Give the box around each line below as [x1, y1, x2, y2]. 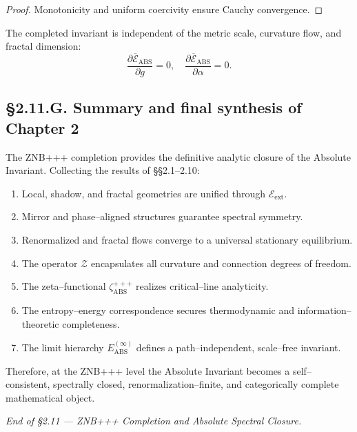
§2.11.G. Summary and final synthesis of [6, 97, 302, 118]
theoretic [21, 316, 59, 331]
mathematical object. [6, 390, 95, 404]
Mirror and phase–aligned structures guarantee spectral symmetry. [21, 209, 303, 224]
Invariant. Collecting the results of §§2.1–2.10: [6, 163, 200, 177]
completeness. [62, 316, 120, 331]
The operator [21, 255, 78, 270]
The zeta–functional [21, 279, 106, 293]
